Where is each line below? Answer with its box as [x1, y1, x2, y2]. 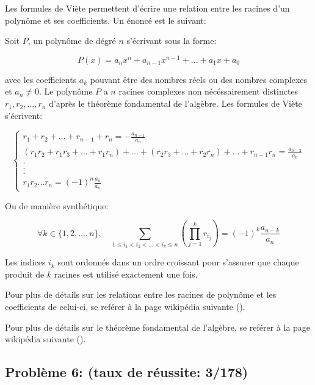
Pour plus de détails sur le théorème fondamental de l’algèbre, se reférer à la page [5, 320, 311, 333]
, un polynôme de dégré [27, 34, 116, 47]
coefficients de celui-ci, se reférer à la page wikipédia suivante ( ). [5, 300, 245, 313]
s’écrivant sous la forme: [126, 34, 217, 47]
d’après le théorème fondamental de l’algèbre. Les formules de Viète [49, 97, 302, 110]
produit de [5, 267, 45, 280]
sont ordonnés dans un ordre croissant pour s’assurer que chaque [57, 256, 299, 268]
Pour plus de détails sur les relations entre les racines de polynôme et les [5, 288, 277, 301]
